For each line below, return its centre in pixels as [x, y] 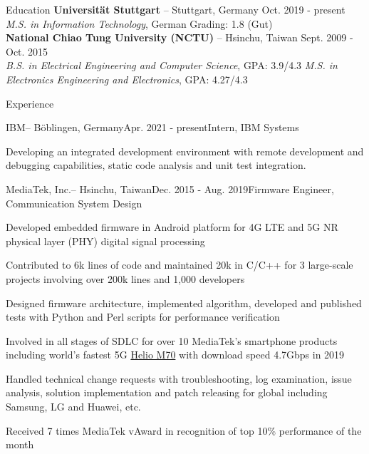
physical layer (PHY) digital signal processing [105, 241]
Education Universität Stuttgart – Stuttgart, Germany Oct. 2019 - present [176, 9]
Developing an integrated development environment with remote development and [185, 151]
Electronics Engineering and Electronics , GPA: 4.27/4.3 [127, 79]
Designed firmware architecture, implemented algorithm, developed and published [184, 303]
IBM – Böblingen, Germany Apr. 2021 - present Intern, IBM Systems [152, 127]
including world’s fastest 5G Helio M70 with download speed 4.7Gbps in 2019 [175, 355]
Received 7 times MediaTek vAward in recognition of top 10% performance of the [184, 430]
